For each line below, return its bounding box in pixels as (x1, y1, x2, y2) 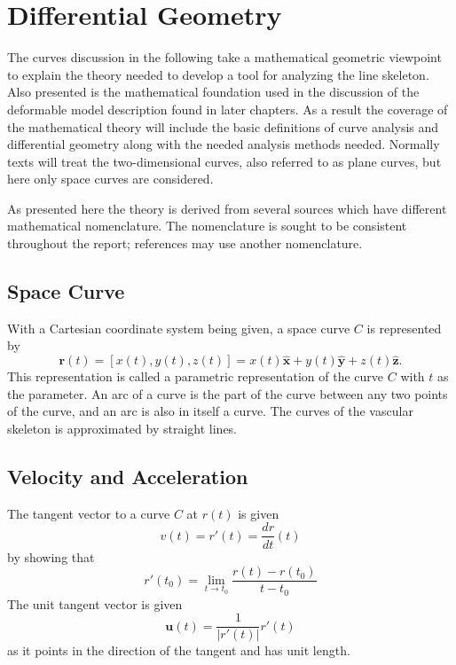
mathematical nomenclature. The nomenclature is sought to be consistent (7, 216, 407, 235)
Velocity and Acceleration (7, 463, 248, 490)
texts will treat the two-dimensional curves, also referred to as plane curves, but (7, 152, 442, 170)
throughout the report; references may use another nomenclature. (7, 234, 363, 253)
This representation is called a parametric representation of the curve (7, 367, 384, 386)
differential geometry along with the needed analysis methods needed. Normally (7, 135, 440, 153)
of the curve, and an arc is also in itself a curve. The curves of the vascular (7, 402, 413, 420)
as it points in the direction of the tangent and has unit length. (7, 641, 350, 660)
